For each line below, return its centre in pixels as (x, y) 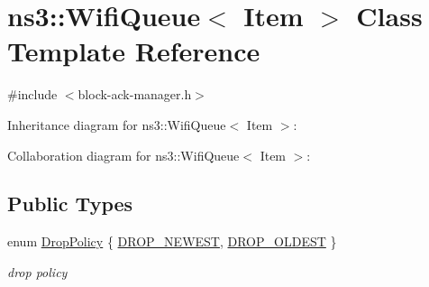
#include (32, 94)
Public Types (70, 204)
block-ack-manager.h (135, 94)
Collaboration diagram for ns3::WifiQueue (123, 155)
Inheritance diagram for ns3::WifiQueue (117, 124)
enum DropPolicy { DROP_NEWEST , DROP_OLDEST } (172, 241)
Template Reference (134, 51)
